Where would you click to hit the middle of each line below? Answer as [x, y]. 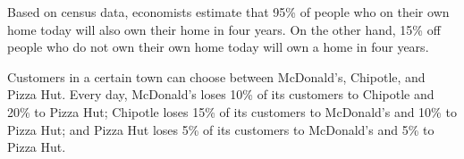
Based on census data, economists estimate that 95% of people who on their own [228, 12]
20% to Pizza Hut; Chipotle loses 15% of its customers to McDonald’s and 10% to [232, 111]
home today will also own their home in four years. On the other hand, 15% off [224, 29]
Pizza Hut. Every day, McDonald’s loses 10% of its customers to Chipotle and [221, 94]
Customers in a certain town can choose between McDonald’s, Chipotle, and [216, 76]
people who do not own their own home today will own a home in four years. [218, 47]
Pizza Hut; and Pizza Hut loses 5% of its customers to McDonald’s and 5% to [221, 129]
